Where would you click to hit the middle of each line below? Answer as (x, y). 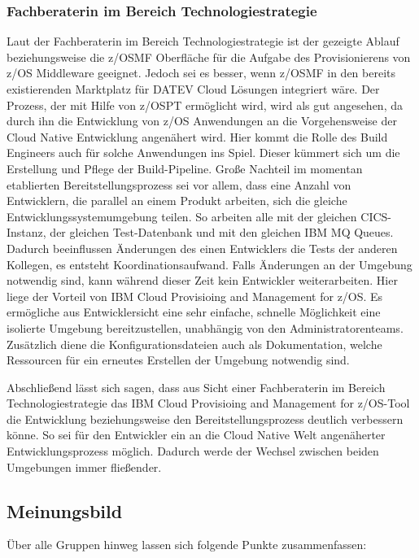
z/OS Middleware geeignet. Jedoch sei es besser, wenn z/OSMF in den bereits (201, 73)
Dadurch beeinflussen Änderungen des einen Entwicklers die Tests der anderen (202, 248)
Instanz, (26, 232)
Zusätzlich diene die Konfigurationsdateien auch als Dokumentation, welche (194, 344)
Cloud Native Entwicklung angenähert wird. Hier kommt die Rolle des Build (197, 136)
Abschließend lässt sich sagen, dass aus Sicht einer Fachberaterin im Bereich (196, 387)
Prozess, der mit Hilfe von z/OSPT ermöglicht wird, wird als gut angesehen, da (205, 105)
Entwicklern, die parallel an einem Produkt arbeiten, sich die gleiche (177, 201)
